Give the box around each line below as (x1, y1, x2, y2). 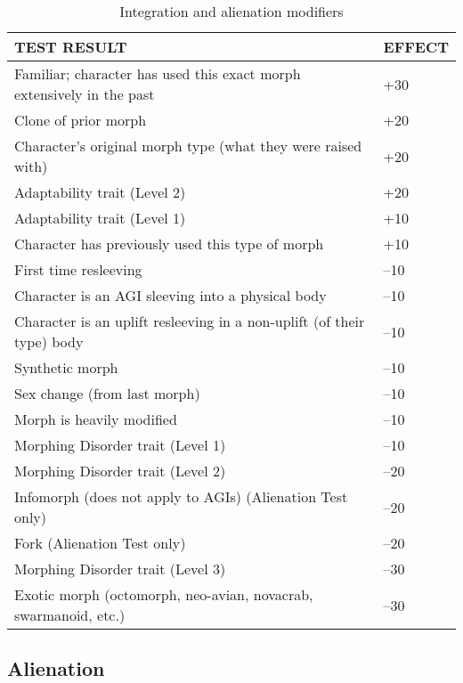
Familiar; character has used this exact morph (14, 63, 301, 84)
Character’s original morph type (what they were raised (14, 135, 362, 156)
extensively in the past (14, 84, 155, 104)
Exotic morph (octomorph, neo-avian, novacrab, (14, 584, 313, 605)
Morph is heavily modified (14, 409, 177, 429)
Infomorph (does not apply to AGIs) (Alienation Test (14, 486, 348, 507)
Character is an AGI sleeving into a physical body (14, 285, 327, 305)
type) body (14, 331, 84, 352)
